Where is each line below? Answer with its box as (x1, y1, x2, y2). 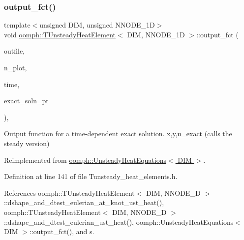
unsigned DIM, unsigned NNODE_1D (39, 20, 155, 30)
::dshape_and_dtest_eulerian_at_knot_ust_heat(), (4, 197, 164, 208)
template (4, 20, 30, 30)
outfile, (4, 46, 25, 56)
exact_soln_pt (4, 95, 49, 106)
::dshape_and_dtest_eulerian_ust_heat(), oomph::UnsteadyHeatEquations (4, 216, 234, 227)
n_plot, (4, 62, 27, 72)
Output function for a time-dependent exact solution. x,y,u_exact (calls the (4, 128, 232, 139)
